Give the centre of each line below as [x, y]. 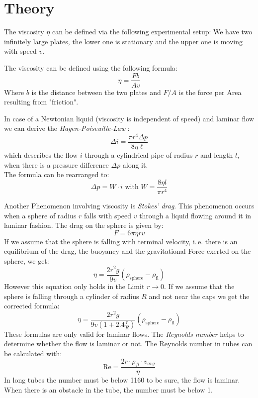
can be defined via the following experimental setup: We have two [152, 32]
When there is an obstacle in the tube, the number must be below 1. [108, 390]
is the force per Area [210, 92]
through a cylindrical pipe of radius [139, 155]
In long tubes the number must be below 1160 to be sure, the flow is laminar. [122, 380]
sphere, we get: [27, 260]
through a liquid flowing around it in [195, 215]
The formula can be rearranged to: [57, 174]
